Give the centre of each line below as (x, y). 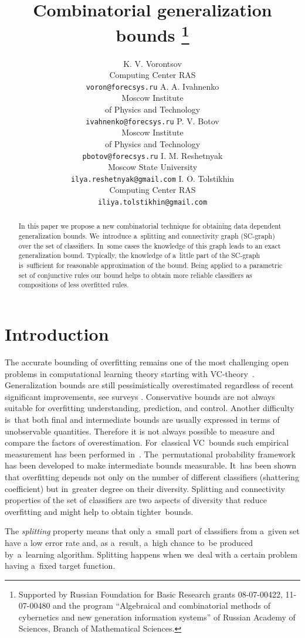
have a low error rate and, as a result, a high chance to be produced (129, 542)
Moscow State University (152, 167)
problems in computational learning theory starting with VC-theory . (130, 373)
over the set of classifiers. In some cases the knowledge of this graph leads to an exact (150, 245)
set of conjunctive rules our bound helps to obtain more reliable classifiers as (135, 275)
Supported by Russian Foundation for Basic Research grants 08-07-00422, (150, 594)
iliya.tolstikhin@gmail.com (152, 203)
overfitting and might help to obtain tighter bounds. (99, 511)
